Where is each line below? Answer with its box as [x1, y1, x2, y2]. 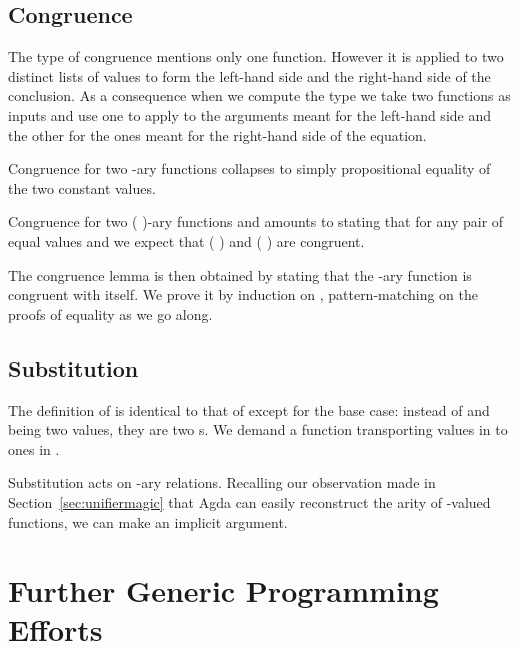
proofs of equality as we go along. [8, 303, 213, 324]
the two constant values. [8, 177, 156, 198]
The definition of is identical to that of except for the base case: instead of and [8, 399, 490, 420]
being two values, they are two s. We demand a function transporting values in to [8, 419, 508, 440]
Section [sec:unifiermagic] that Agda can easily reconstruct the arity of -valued [8, 491, 491, 512]
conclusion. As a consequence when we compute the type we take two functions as [8, 85, 511, 106]
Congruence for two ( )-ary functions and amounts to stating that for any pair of [8, 211, 504, 232]
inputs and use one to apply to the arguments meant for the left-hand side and [8, 104, 492, 125]
